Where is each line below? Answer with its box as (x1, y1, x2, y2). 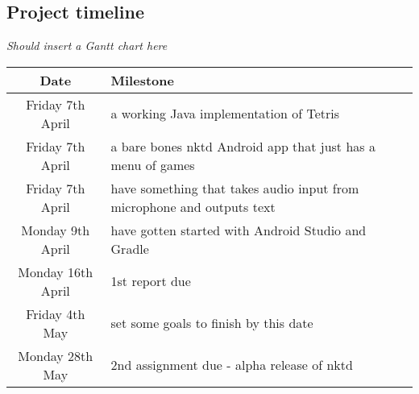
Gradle (110, 238, 149, 258)
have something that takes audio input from (110, 178, 359, 197)
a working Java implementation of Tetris (110, 104, 340, 123)
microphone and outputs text (110, 197, 276, 216)
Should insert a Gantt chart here (6, 37, 168, 54)
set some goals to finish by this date (110, 313, 313, 333)
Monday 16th (18, 262, 93, 281)
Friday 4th (26, 304, 85, 323)
